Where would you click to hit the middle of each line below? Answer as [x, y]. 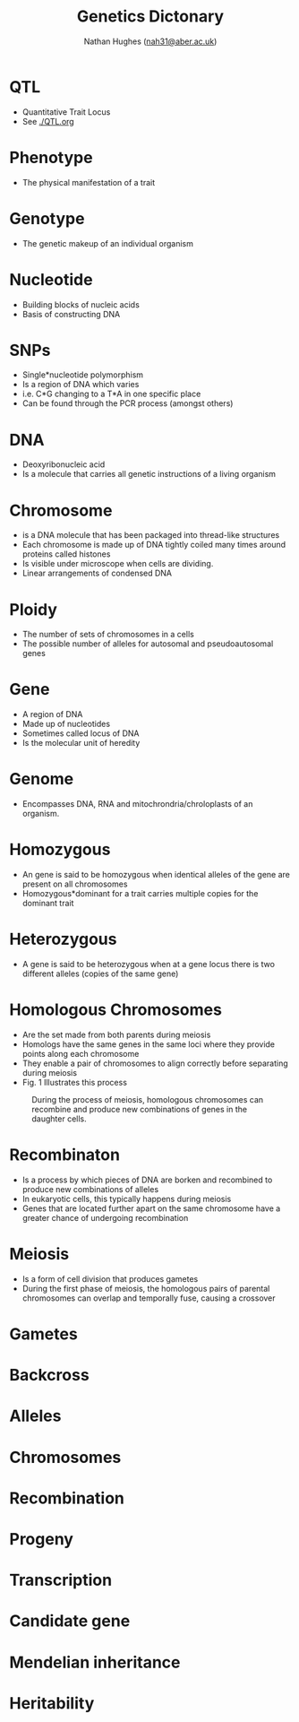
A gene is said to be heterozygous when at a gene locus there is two [149, 964]
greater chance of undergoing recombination [105, 1217]
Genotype [47, 218]
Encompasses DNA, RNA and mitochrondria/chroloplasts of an [137, 804]
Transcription [61, 1580]
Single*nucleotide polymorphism [83, 375]
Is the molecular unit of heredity [81, 743]
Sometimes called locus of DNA [81, 733]
